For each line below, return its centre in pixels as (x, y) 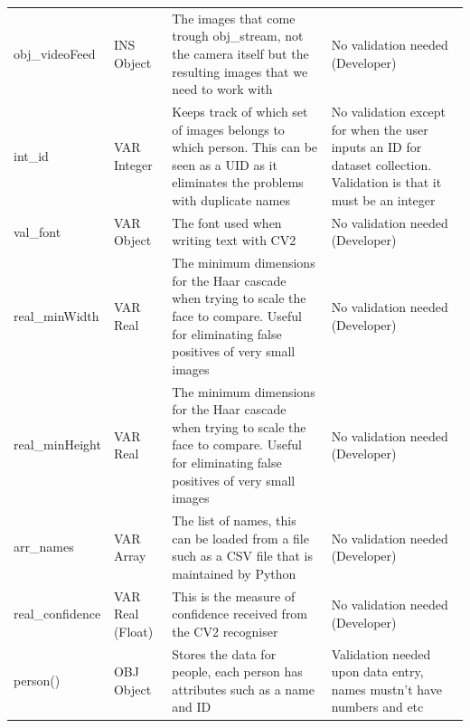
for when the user (380, 129)
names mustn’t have (386, 689)
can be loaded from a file (240, 538)
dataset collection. (381, 164)
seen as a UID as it (225, 164)
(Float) (133, 631)
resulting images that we (240, 71)
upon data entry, (377, 671)
